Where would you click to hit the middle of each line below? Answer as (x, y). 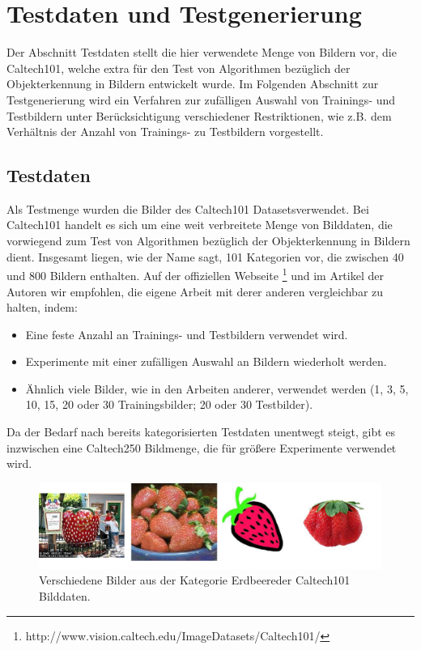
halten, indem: (42, 307)
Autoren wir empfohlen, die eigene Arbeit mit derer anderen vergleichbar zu (195, 291)
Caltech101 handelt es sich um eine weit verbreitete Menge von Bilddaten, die (200, 225)
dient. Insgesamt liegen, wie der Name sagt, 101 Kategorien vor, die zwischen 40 (205, 256)
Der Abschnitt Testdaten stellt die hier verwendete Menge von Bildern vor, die (202, 52)
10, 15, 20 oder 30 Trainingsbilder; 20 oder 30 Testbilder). (169, 404)
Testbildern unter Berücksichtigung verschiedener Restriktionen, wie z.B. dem (199, 115)
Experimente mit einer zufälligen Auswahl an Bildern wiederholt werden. (206, 361)
